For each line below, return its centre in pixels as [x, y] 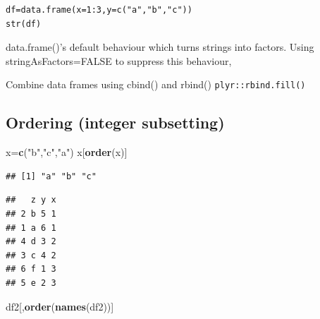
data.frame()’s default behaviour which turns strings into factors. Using [160, 47]
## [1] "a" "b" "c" [51, 176]
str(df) [24, 24]
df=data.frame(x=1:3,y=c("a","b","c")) [99, 10]
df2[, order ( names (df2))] [60, 306]
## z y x [31, 200]
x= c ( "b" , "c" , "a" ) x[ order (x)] [67, 152]
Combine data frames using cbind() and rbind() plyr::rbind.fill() [156, 84]
